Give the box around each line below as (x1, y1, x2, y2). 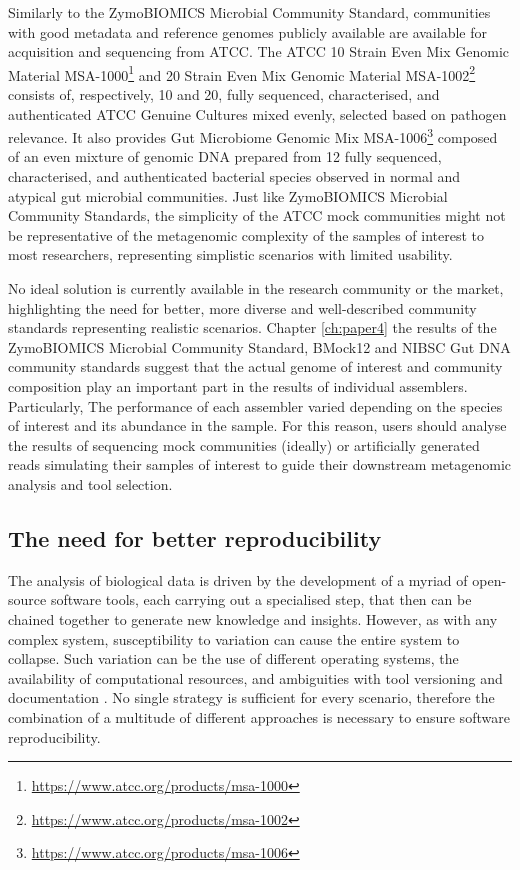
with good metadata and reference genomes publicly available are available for (8, 21, 487, 42)
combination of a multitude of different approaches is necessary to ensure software (8, 706, 510, 727)
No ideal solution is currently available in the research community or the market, (8, 278, 504, 299)
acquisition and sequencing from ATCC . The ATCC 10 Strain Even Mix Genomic (8, 41, 510, 62)
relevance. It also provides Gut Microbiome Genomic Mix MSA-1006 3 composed (8, 124, 498, 147)
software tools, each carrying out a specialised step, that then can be (50, 589, 472, 610)
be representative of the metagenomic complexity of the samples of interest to (8, 224, 484, 245)
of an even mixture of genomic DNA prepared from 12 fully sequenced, (8, 146, 442, 167)
